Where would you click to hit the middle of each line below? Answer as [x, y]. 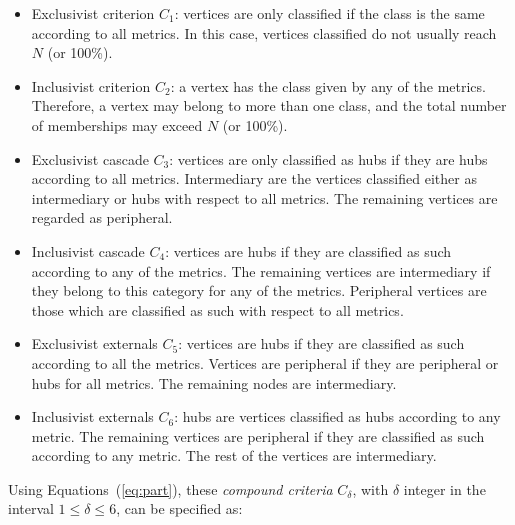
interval [31, 508]
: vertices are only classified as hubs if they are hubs [328, 158]
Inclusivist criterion [91, 85]
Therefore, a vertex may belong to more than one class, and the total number [269, 105]
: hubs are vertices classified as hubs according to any [337, 416]
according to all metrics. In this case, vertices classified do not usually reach [264, 32]
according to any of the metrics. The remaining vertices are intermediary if [261, 270]
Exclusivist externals [94, 343]
